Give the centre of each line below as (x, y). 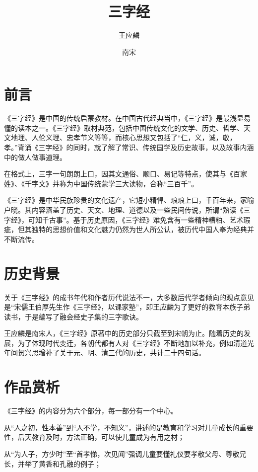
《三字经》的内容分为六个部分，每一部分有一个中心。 (91, 411)
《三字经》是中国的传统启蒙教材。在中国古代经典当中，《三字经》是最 (117, 118)
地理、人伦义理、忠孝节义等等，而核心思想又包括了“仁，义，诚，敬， (124, 137)
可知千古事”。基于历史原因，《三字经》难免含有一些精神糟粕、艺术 (136, 219)
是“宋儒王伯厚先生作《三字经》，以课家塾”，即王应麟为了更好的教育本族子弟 (127, 307)
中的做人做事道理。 (35, 157)
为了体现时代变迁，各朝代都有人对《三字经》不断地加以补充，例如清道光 (136, 343)
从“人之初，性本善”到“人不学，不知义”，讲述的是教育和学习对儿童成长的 (122, 427)
